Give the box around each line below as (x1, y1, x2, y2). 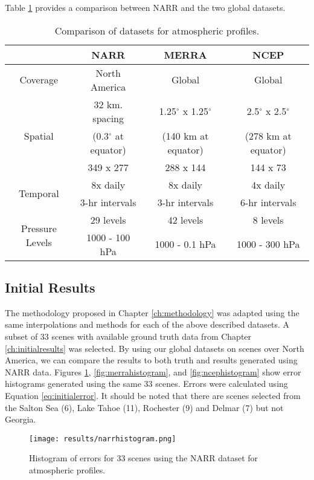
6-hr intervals (240, 195, 296, 209)
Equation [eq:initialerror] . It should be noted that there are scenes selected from (5, 389, 301, 401)
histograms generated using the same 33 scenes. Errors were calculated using (5, 377, 288, 390)
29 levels (90, 212, 126, 227)
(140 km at (162, 128, 209, 143)
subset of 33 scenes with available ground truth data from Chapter (5, 329, 252, 342)
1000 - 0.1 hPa (155, 237, 216, 251)
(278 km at (245, 128, 292, 143)
